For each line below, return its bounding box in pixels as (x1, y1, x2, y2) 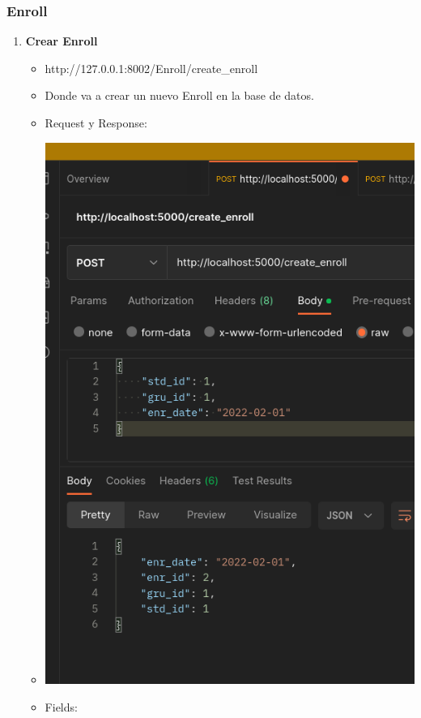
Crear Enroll (25, 32, 98, 49)
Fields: (45, 698, 78, 715)
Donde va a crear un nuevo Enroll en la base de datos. (45, 87, 314, 104)
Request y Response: (45, 114, 147, 131)
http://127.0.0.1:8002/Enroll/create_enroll (45, 59, 258, 76)
